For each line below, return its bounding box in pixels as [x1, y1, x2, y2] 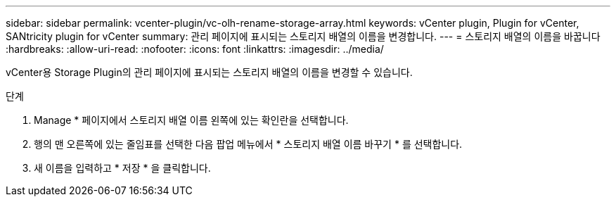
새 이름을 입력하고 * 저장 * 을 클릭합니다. [34, 162, 211, 174]
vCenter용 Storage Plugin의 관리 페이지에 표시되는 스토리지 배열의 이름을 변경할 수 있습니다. [6, 66, 413, 78]
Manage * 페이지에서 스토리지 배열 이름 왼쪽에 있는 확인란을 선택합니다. [34, 114, 349, 126]
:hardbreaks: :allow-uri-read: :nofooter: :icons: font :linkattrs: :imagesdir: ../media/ [6, 43, 384, 55]
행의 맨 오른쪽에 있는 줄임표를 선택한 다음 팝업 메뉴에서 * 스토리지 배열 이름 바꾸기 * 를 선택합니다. [34, 138, 463, 150]
